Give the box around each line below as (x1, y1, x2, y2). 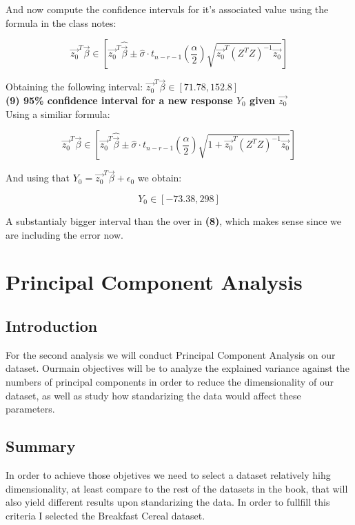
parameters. (6, 402, 55, 416)
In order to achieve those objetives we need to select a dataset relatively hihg (6, 467, 331, 482)
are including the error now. (6, 227, 123, 241)
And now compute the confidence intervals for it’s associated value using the (6, 2, 329, 16)
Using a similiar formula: (6, 106, 110, 121)
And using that (6, 170, 70, 185)
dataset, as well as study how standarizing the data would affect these (6, 388, 301, 402)
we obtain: (137, 170, 182, 185)
